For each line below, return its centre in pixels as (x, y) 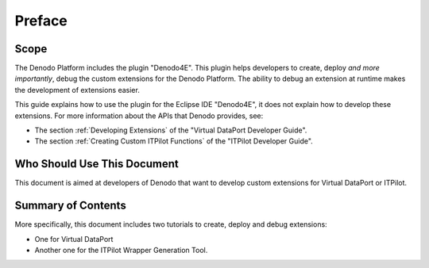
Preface (41, 21)
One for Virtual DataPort (74, 239)
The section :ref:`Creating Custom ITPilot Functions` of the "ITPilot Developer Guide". (174, 141)
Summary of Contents (70, 206)
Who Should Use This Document (97, 164)
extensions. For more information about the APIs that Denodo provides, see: (139, 116)
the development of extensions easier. (77, 90)
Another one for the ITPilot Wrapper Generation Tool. (121, 250)
